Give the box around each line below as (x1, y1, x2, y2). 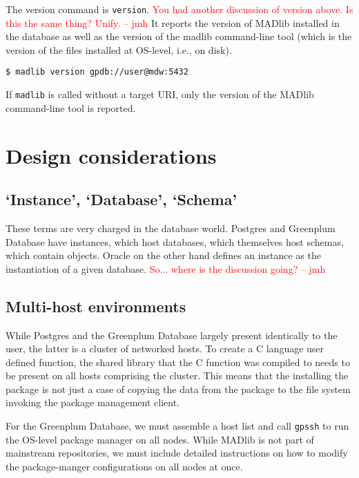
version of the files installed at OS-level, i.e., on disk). (6, 42, 232, 57)
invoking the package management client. (6, 395, 179, 410)
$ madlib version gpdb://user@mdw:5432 (6, 67, 188, 77)
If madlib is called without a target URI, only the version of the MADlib (6, 87, 314, 102)
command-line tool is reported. (6, 100, 136, 115)
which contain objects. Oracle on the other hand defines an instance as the (6, 248, 321, 262)
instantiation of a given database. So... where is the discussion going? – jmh (6, 261, 326, 276)
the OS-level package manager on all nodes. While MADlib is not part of (6, 432, 314, 446)
